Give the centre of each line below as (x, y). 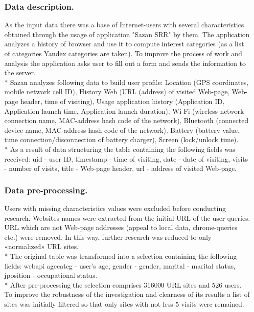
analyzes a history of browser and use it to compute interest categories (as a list (124, 44)
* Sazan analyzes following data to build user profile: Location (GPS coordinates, (127, 82)
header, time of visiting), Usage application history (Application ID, (122, 101)
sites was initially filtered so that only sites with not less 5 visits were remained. (124, 303)
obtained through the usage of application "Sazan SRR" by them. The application (127, 34)
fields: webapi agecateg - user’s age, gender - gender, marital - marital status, (120, 265)
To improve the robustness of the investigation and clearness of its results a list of (127, 294)
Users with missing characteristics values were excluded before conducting (115, 208)
